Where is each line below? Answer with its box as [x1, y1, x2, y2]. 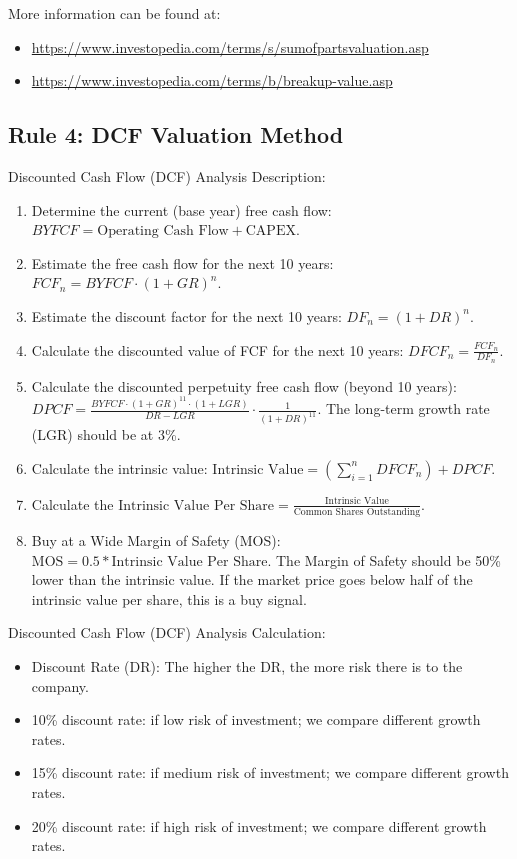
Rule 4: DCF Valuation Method [8, 119, 344, 150]
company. [31, 675, 89, 696]
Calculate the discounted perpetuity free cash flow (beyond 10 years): [31, 375, 457, 396]
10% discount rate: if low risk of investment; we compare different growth [31, 709, 481, 730]
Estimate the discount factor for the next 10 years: [31, 305, 342, 326]
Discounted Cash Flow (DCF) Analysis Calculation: [8, 622, 326, 643]
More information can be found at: [8, 3, 221, 23]
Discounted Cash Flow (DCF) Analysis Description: [8, 165, 326, 186]
